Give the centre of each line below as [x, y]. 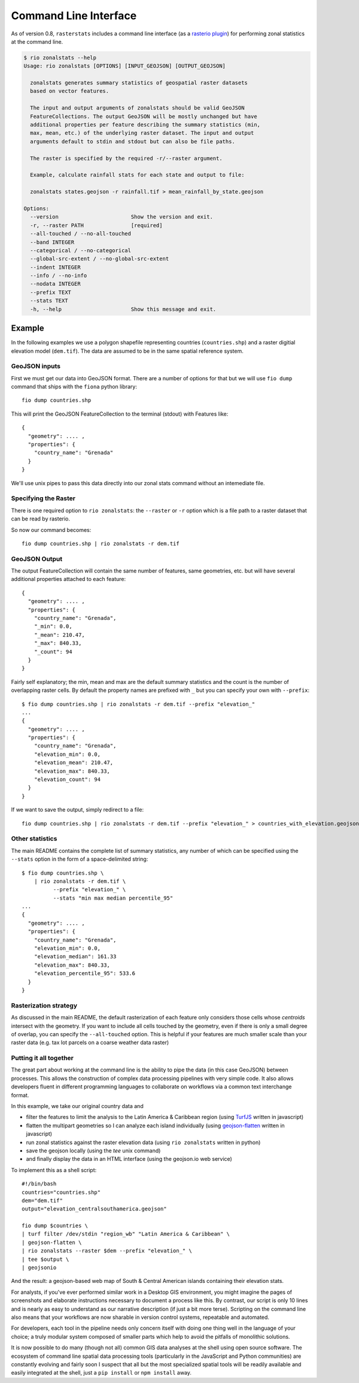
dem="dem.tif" [42, 1200]
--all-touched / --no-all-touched [81, 234]
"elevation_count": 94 [67, 780]
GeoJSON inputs [36, 367]
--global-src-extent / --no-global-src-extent [100, 259]
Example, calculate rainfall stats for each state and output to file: [137, 175]
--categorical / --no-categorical [81, 250]
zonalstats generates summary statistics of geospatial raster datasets [139, 83]
